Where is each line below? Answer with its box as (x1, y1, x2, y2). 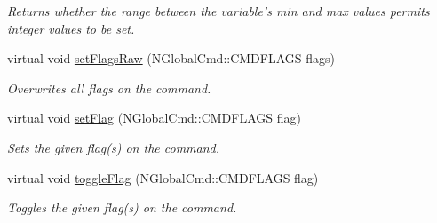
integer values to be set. (7, 19, 135, 37)
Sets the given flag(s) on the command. (7, 138, 220, 156)
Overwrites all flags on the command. (7, 78, 211, 97)
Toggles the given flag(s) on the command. (7, 198, 237, 217)
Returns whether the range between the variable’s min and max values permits (7, 2, 430, 20)
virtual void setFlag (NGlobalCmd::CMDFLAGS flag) (7, 108, 301, 127)
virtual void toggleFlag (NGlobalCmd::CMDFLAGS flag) (7, 168, 319, 187)
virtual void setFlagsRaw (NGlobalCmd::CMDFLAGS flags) (7, 49, 335, 68)
